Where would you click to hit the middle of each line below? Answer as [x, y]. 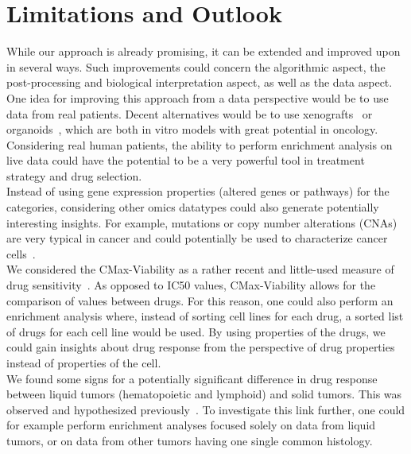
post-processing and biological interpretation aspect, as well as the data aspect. [200, 82]
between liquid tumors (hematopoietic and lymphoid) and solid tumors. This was [204, 394]
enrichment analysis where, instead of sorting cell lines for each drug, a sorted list [205, 316]
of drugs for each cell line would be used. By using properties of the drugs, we [196, 331]
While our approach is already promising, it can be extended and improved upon [204, 51]
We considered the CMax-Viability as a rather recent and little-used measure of [200, 269]
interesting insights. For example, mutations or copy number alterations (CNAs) [202, 222]
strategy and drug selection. [74, 175]
